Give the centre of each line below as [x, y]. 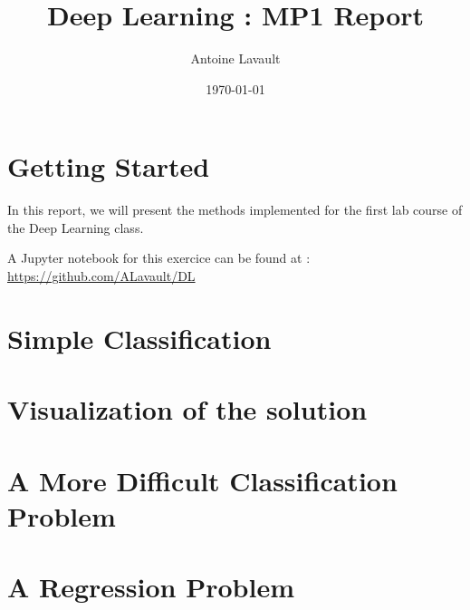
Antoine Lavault [235, 58]
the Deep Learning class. [76, 227]
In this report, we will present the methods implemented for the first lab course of [235, 210]
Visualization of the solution [187, 409]
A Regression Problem [151, 587]
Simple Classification [139, 338]
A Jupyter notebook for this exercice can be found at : [159, 258]
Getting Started [109, 166]
